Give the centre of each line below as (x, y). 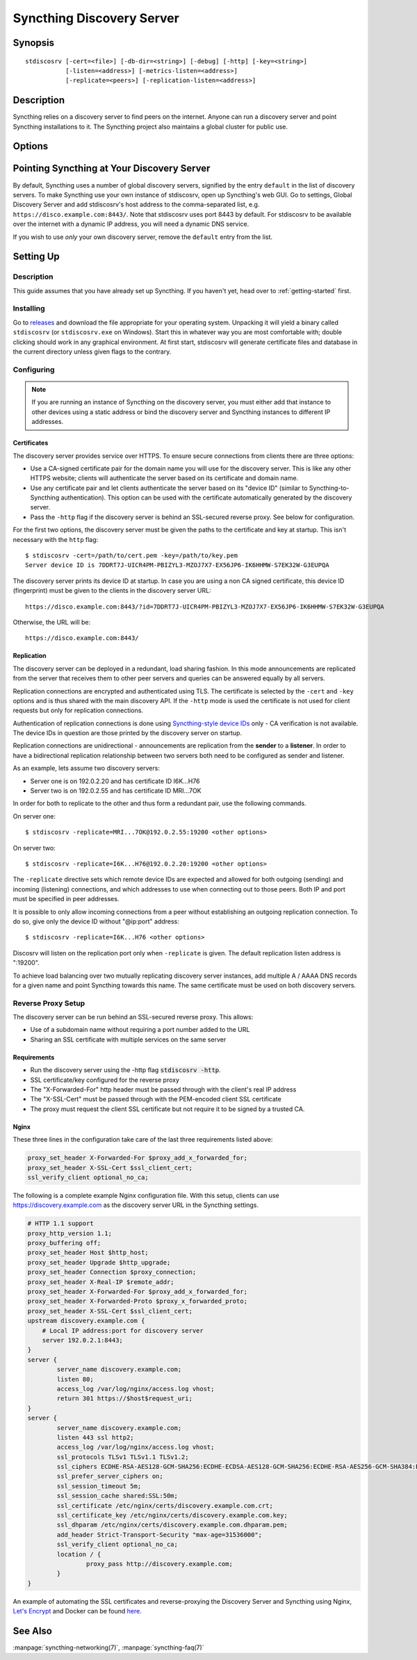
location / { (79, 1554)
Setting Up (36, 257)
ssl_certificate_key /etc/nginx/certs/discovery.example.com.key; (172, 1515)
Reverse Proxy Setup (49, 1003)
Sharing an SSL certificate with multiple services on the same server (128, 1039)
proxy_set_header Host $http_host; (88, 1253)
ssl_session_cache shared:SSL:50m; (117, 1496)
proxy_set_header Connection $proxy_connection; (112, 1272)
